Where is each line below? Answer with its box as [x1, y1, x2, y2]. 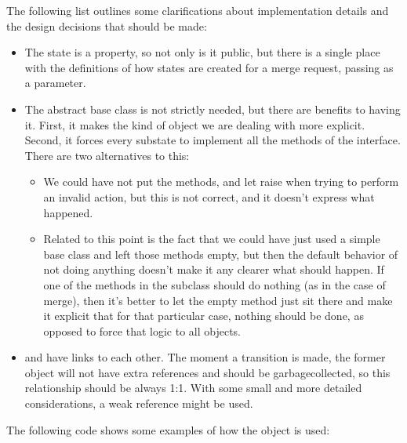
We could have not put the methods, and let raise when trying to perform [43, 173, 399, 190]
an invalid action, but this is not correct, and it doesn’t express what [43, 188, 375, 205]
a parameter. [24, 74, 86, 91]
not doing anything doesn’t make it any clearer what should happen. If [43, 261, 384, 278]
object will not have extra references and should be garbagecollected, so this [24, 364, 391, 380]
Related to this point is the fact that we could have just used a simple [43, 231, 380, 247]
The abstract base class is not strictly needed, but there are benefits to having [24, 100, 401, 117]
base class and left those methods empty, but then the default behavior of [43, 245, 398, 262]
